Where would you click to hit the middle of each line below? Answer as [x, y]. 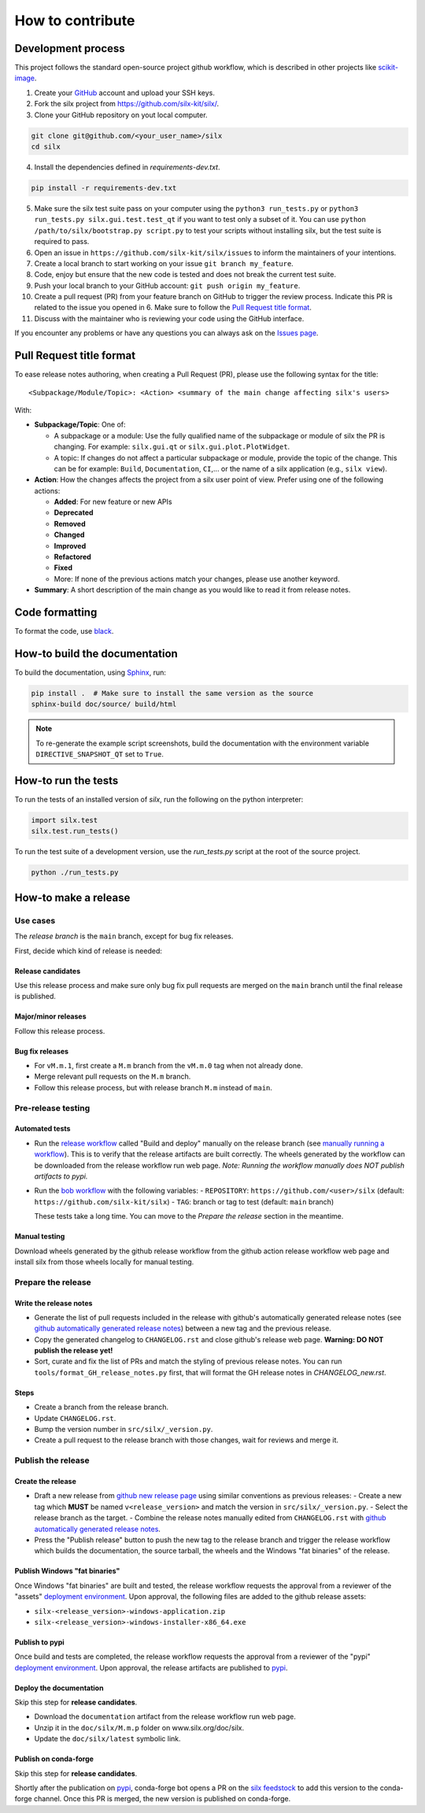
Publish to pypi [39, 1642]
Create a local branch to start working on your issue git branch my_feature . [164, 263]
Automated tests [42, 1129]
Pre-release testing [52, 1108]
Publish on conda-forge [54, 1759]
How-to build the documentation [96, 653]
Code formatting [56, 612]
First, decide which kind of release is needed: [89, 951]
